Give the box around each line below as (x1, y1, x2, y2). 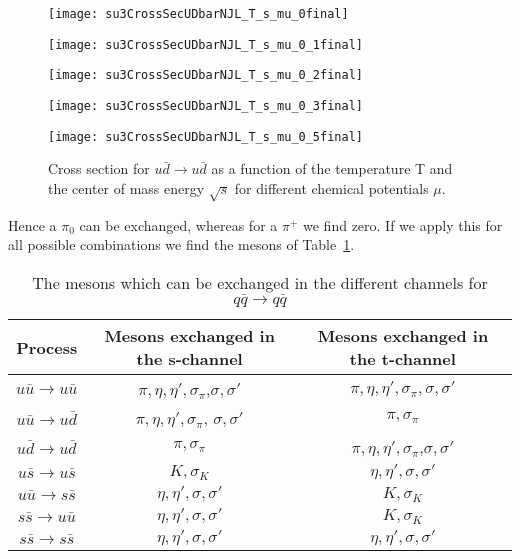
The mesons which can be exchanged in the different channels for (32, 270, 488, 294)
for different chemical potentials (234, 177, 429, 198)
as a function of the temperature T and (211, 158, 453, 179)
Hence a (8, 214, 57, 235)
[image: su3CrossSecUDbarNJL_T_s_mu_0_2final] (48, 68, 363, 83)
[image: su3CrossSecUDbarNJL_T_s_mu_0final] (48, 7, 349, 21)
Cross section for (48, 158, 150, 179)
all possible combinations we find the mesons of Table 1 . (8, 234, 355, 255)
